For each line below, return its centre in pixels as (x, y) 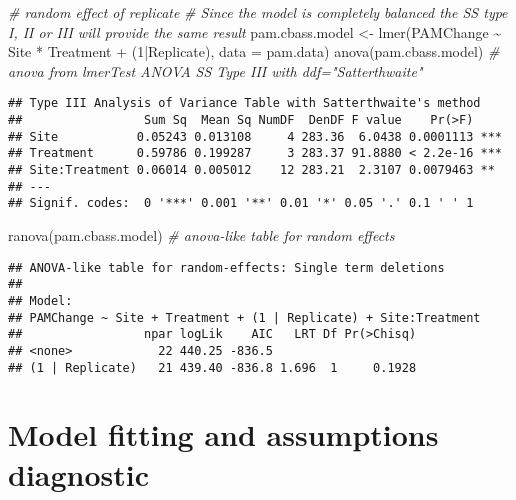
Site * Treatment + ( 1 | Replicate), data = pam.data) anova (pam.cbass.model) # (254, 51)
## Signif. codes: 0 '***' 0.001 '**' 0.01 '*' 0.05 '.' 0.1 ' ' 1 (241, 203)
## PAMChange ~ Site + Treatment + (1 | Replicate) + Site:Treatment (244, 317)
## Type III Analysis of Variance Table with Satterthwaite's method (244, 103)
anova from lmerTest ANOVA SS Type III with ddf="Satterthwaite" (215, 70)
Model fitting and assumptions (223, 434)
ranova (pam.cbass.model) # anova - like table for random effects (201, 234)
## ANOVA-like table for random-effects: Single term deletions (226, 267)
